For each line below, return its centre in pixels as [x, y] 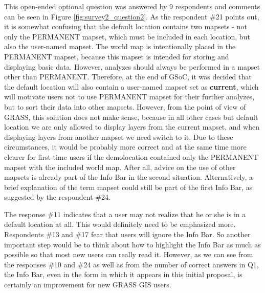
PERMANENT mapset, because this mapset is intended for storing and [117, 56]
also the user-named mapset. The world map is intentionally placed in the [120, 46]
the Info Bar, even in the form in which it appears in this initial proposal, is [123, 274]
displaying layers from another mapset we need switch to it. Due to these [119, 137]
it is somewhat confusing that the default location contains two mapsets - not [126, 26]
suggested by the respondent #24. [57, 197]
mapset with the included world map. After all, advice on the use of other [120, 167]
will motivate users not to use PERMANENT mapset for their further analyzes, [129, 97]
